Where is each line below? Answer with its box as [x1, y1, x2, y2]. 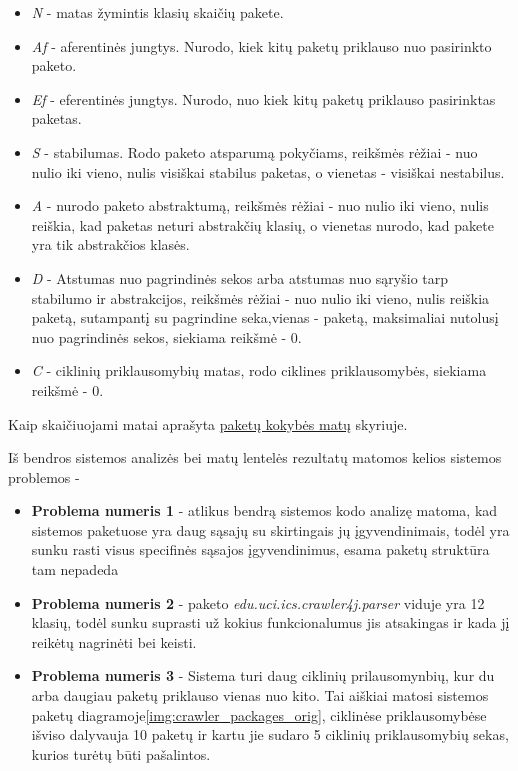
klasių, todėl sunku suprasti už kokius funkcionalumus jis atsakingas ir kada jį [31, 612, 510, 633]
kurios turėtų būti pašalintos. [31, 743, 211, 764]
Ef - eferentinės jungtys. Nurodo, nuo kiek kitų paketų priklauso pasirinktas [31, 88, 496, 109]
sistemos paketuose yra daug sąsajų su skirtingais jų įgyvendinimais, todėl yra [31, 519, 510, 540]
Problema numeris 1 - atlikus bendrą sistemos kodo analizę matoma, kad [31, 500, 498, 521]
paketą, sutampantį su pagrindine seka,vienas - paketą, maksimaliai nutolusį [31, 307, 499, 328]
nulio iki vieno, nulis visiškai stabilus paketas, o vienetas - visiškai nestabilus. [31, 161, 505, 182]
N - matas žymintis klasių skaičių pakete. [31, 2, 284, 22]
